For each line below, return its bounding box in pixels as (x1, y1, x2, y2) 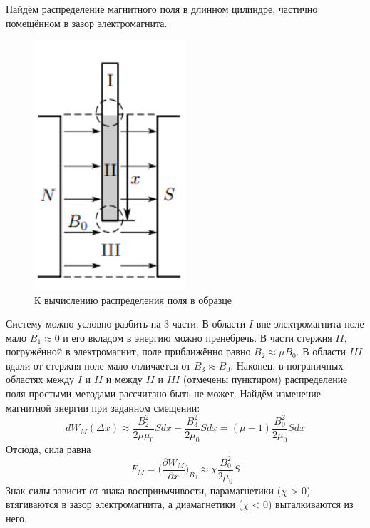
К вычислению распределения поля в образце (34, 292, 232, 307)
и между (106, 372, 143, 387)
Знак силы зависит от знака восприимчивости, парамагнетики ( (6, 482, 282, 497)
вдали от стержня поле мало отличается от (6, 357, 191, 372)
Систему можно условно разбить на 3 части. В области (6, 316, 246, 331)
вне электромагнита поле (256, 316, 364, 331)
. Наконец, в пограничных (230, 357, 344, 372)
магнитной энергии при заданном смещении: (6, 400, 200, 415)
